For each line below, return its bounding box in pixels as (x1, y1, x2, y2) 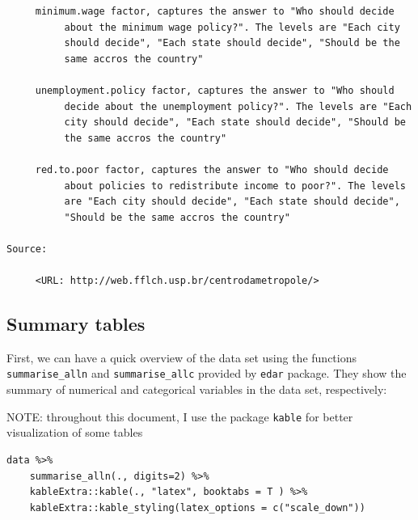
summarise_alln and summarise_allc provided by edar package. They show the (6, 365, 407, 382)
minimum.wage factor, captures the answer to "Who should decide (35, 6, 395, 17)
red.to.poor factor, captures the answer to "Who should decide (35, 163, 389, 175)
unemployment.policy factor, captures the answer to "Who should (35, 84, 395, 96)
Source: (6, 243, 48, 255)
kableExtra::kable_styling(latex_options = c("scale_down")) (29, 501, 365, 514)
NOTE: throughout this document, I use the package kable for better (6, 408, 353, 425)
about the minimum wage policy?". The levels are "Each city (64, 21, 400, 33)
